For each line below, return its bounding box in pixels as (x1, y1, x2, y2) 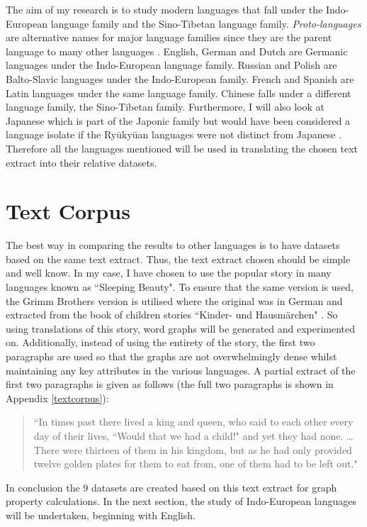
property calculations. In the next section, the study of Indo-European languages (6, 494, 356, 509)
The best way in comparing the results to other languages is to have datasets (6, 238, 340, 253)
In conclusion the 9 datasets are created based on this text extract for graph (6, 479, 337, 494)
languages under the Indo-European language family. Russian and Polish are (6, 57, 337, 72)
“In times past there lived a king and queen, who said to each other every (33, 414, 354, 429)
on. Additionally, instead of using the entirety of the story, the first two (6, 335, 315, 350)
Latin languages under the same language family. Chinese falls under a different (6, 85, 351, 100)
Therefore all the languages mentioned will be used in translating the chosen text (6, 140, 358, 155)
